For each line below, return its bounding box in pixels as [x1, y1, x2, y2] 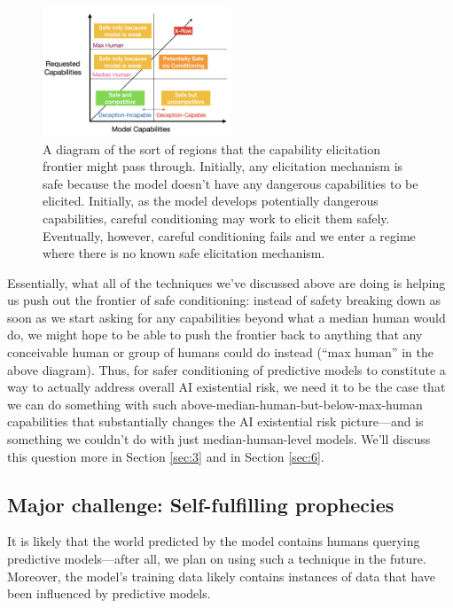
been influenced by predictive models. [7, 584, 211, 603]
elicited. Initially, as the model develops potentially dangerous [43, 191, 379, 210]
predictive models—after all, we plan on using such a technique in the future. [7, 550, 426, 568]
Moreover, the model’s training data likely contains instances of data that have [7, 566, 436, 585]
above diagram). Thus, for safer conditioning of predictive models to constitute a [7, 360, 446, 378]
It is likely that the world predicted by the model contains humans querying [7, 532, 420, 550]
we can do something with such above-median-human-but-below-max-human [7, 394, 423, 413]
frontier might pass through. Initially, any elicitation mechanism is [43, 157, 403, 175]
